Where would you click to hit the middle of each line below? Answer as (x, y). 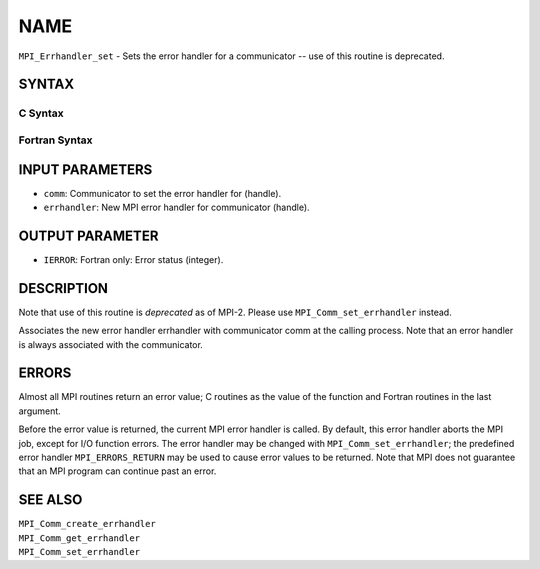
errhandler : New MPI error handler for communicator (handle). (176, 207)
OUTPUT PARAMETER (88, 235)
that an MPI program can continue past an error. (117, 471)
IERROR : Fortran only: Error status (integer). (133, 259)
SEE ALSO (50, 500)
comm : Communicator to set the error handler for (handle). (162, 193)
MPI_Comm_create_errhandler (87, 524)
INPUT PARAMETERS (85, 169)
